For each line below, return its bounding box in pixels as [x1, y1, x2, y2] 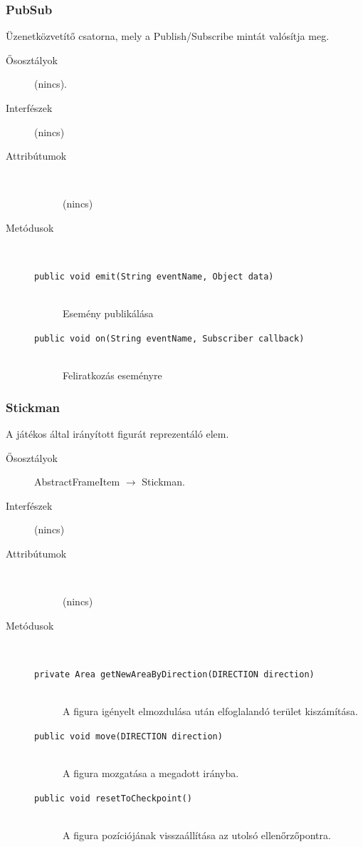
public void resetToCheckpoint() [34, 793, 192, 804]
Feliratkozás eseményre [63, 368, 162, 383]
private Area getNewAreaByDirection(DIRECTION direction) [34, 669, 315, 679]
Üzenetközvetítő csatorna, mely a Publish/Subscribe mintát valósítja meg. [6, 29, 330, 43]
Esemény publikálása [63, 306, 154, 321]
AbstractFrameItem [34, 474, 120, 489]
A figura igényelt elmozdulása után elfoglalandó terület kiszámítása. [63, 704, 358, 719]
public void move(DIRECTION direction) [34, 731, 223, 741]
